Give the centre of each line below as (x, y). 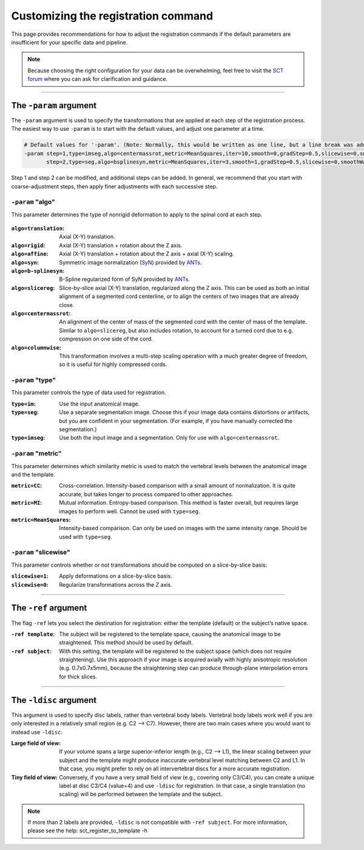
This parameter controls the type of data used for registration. (89, 393)
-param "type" (33, 380)
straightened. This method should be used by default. (126, 643)
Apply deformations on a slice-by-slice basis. (116, 576)
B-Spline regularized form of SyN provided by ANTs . (125, 279)
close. (67, 305)
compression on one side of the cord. (106, 339)
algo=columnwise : (36, 347)
